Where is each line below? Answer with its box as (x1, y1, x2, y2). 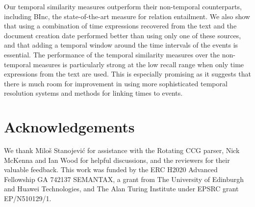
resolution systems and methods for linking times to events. (4, 88, 183, 98)
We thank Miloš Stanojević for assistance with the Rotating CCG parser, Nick (4, 145, 240, 155)
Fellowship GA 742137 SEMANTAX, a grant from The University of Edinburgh (4, 174, 244, 184)
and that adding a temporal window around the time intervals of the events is (4, 40, 238, 50)
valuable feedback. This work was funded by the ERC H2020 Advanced (4, 164, 218, 175)
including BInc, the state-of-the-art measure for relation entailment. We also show (4, 11, 250, 21)
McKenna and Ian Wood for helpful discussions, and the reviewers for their (4, 155, 230, 165)
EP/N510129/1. (4, 193, 51, 204)
